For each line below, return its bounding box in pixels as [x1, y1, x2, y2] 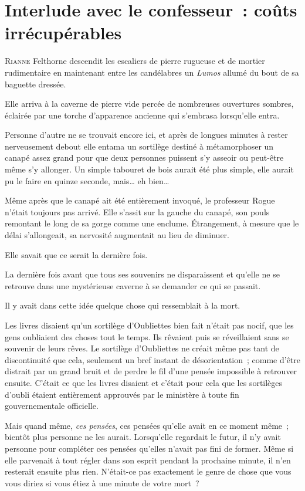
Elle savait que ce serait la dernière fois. [5, 248, 148, 260]
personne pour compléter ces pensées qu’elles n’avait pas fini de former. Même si [5, 442, 294, 454]
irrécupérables [5, 21, 122, 45]
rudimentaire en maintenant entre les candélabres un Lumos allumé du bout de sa [5, 66, 299, 78]
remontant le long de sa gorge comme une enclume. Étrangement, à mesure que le [5, 217, 299, 229]
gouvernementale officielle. [5, 399, 99, 412]
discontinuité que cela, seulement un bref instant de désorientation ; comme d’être [5, 353, 301, 365]
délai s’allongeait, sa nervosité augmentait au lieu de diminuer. [5, 229, 229, 241]
